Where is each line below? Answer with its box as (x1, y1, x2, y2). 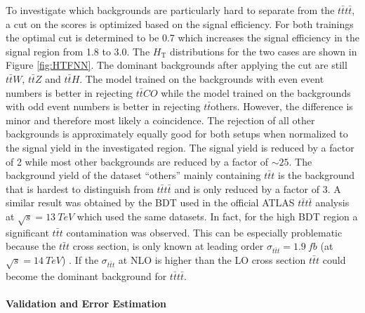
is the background (278, 168, 355, 182)
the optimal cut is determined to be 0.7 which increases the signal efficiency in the (6, 30, 359, 45)
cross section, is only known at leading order (72, 239, 264, 253)
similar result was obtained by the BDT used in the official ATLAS (6, 195, 295, 210)
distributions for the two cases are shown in (169, 44, 357, 58)
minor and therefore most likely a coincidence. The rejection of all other (6, 112, 315, 127)
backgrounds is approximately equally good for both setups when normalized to (6, 126, 348, 141)
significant (6, 225, 49, 239)
